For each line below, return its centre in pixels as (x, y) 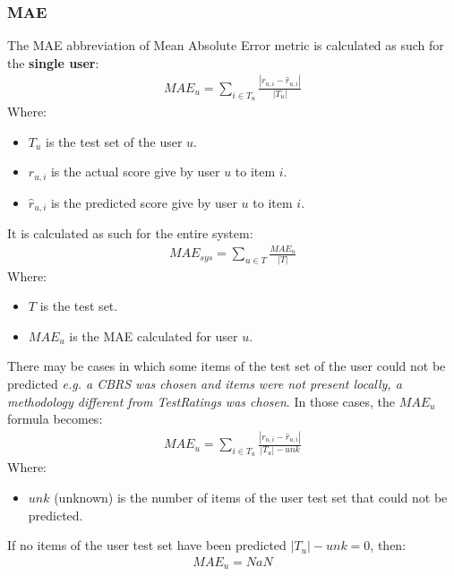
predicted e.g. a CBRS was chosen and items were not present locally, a (205, 384)
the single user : (53, 62)
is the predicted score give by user (144, 202)
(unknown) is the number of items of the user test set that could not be (251, 497)
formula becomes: (55, 419)
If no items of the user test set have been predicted (147, 545)
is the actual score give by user (135, 172)
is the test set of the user (114, 141)
